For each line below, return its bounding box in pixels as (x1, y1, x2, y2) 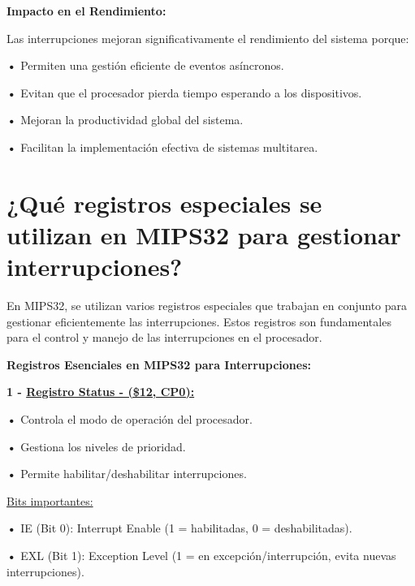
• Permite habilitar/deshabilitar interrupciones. (6, 465, 247, 482)
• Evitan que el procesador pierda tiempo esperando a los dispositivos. (6, 84, 362, 101)
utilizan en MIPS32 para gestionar (6, 218, 401, 251)
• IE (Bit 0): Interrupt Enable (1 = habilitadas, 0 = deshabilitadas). (6, 519, 352, 536)
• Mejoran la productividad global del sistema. (6, 111, 244, 128)
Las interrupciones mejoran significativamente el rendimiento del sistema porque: (6, 29, 409, 46)
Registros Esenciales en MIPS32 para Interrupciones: (6, 355, 312, 373)
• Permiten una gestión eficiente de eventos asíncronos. (6, 57, 284, 74)
